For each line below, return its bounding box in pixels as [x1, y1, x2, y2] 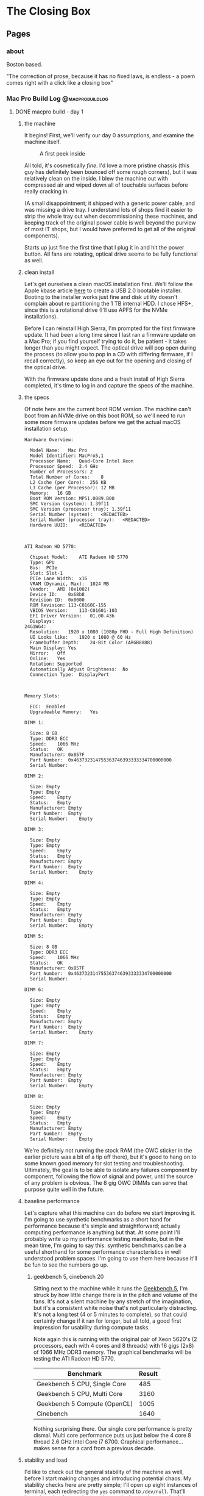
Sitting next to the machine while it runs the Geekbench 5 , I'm [33, 1285, 188, 1292]
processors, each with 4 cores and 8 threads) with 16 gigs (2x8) [33, 1342, 194, 1350]
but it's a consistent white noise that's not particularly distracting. [33, 1304, 198, 1312]
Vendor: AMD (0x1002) [29, 586, 90, 592]
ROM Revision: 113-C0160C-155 [29, 602, 107, 608]
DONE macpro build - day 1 [15, 108, 83, 115]
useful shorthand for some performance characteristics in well [24, 1248, 181, 1256]
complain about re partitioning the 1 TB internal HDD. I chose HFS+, [24, 300, 194, 307]
